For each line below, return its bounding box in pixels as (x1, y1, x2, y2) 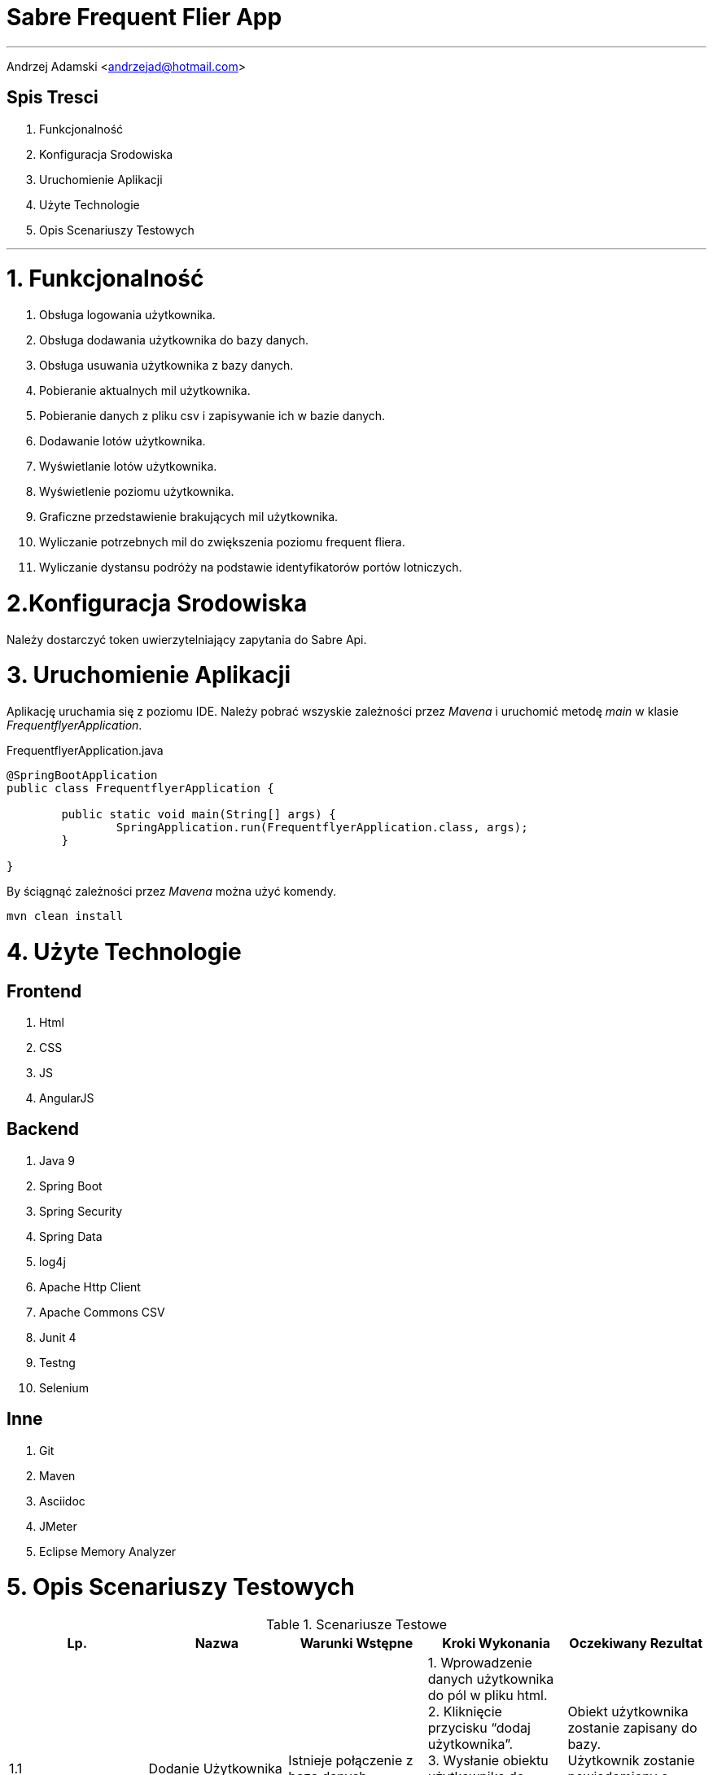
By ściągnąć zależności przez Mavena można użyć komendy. (7, 884, 336, 899)
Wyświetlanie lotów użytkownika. (39, 459, 217, 474)
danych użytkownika (427, 1671, 554, 1688)
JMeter (39, 1519, 77, 1533)
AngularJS (39, 1091, 94, 1106)
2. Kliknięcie (427, 1703, 502, 1720)
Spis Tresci (7, 87, 98, 108)
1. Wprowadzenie (427, 1654, 532, 1672)
